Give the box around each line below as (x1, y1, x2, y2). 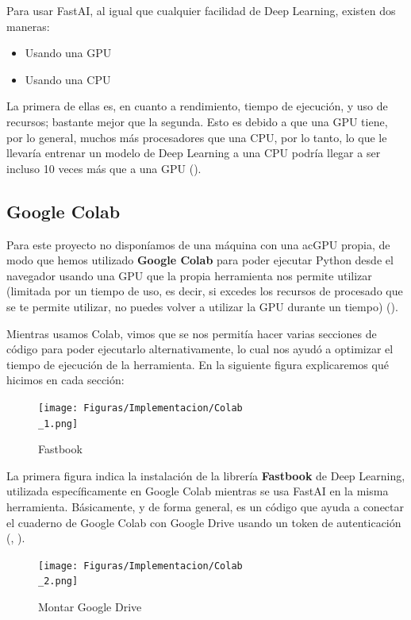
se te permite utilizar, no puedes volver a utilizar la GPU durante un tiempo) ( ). (6, 298, 398, 314)
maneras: (6, 17, 50, 34)
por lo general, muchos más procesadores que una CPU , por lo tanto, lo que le (6, 129, 387, 145)
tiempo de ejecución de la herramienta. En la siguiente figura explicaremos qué (6, 356, 389, 372)
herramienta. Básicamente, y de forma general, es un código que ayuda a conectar (6, 498, 405, 514)
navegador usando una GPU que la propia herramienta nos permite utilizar (6, 267, 372, 283)
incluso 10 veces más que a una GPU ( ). (6, 160, 202, 176)
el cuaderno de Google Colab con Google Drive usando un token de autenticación (6, 514, 401, 530)
